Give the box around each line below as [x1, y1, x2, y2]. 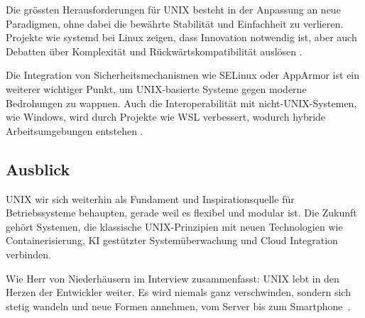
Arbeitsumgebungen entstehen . [6, 123, 143, 138]
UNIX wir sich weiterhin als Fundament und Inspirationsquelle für [6, 191, 295, 206]
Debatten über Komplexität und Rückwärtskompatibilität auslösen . [6, 43, 303, 58]
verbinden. [6, 246, 51, 261]
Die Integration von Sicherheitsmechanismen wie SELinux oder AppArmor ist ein [6, 67, 360, 82]
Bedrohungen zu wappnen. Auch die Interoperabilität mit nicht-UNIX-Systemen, [6, 95, 357, 110]
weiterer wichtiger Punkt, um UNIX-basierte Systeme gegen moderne [6, 81, 307, 96]
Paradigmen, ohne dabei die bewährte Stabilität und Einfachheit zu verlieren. [6, 16, 344, 31]
